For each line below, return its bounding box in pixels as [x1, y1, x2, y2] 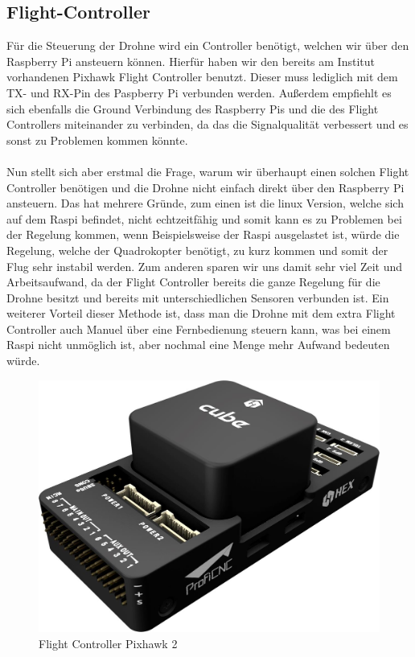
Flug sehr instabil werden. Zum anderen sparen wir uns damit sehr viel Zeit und [6, 257, 402, 274]
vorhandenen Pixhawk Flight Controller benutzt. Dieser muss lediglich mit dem [6, 68, 398, 85]
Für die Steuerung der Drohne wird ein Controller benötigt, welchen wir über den [6, 37, 409, 54]
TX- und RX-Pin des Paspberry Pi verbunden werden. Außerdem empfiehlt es [6, 84, 392, 101]
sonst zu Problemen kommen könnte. [6, 131, 188, 148]
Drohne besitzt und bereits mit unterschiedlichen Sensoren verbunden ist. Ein [6, 289, 389, 306]
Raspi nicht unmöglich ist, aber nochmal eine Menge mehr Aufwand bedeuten [6, 336, 390, 353]
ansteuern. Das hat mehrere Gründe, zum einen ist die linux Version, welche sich [6, 195, 404, 211]
